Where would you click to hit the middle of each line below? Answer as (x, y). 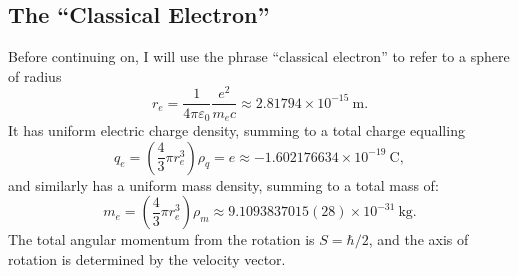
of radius (35, 75)
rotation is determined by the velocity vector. (147, 258)
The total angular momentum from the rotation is (161, 239)
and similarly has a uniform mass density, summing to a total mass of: (223, 184)
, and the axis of (418, 239)
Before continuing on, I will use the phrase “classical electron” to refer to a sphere (259, 56)
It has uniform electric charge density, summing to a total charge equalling (236, 129)
